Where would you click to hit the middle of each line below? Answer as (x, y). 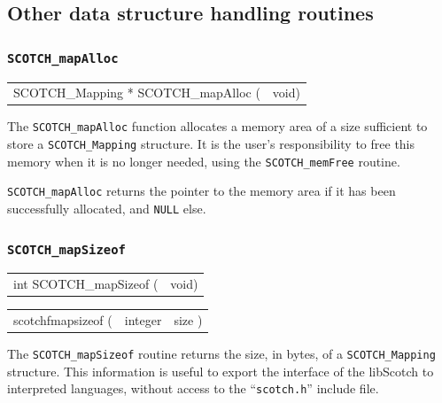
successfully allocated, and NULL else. (107, 209)
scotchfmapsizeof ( (63, 320)
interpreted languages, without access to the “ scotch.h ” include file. (193, 388)
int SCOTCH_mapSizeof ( (86, 284)
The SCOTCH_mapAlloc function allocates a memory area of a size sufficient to (217, 126)
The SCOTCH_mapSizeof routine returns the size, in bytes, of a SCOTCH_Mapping (221, 354)
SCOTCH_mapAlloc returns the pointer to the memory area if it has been (202, 191)
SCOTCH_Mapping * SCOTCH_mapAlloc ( (137, 93)
